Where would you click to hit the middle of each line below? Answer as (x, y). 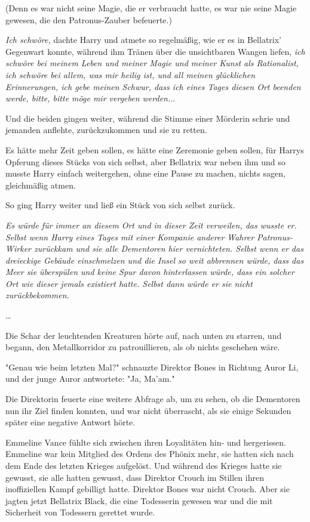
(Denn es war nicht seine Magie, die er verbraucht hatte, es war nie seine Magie (151, 8)
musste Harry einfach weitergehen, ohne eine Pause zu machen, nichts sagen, (145, 173)
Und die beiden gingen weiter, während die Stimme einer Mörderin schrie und (148, 118)
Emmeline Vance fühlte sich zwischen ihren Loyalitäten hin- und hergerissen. (146, 442)
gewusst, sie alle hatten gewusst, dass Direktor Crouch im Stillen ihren (135, 477)
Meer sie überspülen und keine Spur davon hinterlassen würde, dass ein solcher (150, 272)
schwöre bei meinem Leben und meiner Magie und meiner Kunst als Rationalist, (152, 63)
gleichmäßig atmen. (41, 185)
